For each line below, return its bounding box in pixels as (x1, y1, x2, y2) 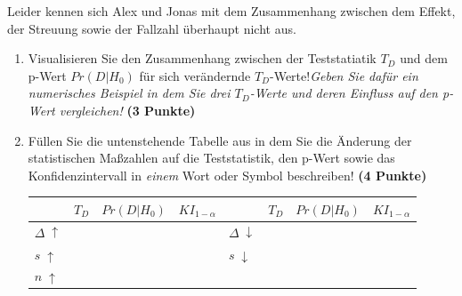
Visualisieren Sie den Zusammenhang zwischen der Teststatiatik (28, 49, 377, 68)
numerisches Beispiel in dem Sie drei (28, 84, 231, 102)
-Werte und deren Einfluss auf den (249, 84, 438, 102)
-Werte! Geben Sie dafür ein (270, 66, 418, 84)
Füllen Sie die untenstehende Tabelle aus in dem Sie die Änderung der (28, 131, 412, 149)
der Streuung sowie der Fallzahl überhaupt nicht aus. (7, 19, 296, 37)
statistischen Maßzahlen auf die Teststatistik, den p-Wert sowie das (28, 148, 395, 167)
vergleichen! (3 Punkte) (59, 100, 196, 119)
